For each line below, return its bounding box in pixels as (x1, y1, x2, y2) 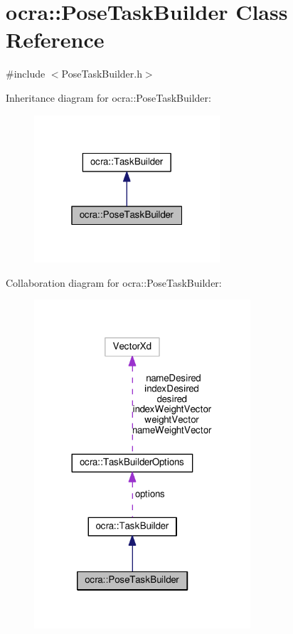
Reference (6, 25, 105, 54)
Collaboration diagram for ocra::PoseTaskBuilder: (6, 275, 222, 290)
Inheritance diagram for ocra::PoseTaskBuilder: (6, 90, 211, 105)
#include (6, 66, 46, 81)
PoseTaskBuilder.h (61, 66, 142, 81)
